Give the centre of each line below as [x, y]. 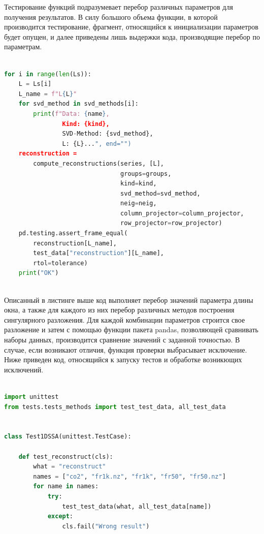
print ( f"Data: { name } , [71, 114]
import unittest [31, 397]
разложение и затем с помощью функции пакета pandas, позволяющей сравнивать [131, 329]
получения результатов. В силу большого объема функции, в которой [111, 17]
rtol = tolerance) [60, 263]
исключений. [24, 369]
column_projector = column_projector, [182, 213]
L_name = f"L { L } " [48, 94]
